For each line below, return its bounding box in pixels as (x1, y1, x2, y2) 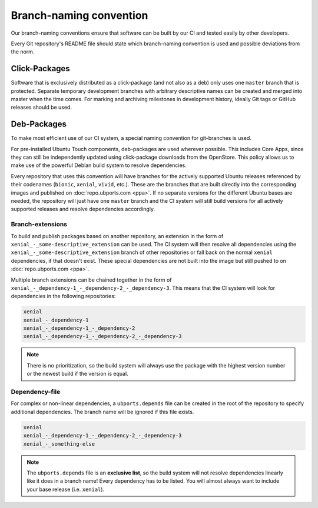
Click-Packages (11, 63, 70, 73)
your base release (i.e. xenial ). (26, 486, 105, 493)
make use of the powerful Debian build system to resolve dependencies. (11, 162, 187, 169)
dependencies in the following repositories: (11, 293, 116, 300)
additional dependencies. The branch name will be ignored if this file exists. (11, 408, 194, 415)
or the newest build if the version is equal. (26, 370, 129, 377)
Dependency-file (11, 388, 61, 396)
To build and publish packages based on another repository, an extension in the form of (11, 232, 224, 239)
